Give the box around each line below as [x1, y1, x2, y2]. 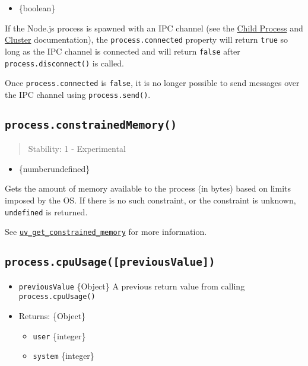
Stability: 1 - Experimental [28, 142, 126, 155]
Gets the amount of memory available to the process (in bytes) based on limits [5, 182, 291, 195]
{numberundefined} [18, 162, 90, 174]
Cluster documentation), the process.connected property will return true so [5, 33, 288, 46]
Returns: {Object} [18, 310, 86, 322]
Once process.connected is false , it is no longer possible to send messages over [5, 77, 300, 89]
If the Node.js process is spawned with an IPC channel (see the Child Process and [5, 21, 303, 34]
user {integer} [33, 329, 86, 342]
